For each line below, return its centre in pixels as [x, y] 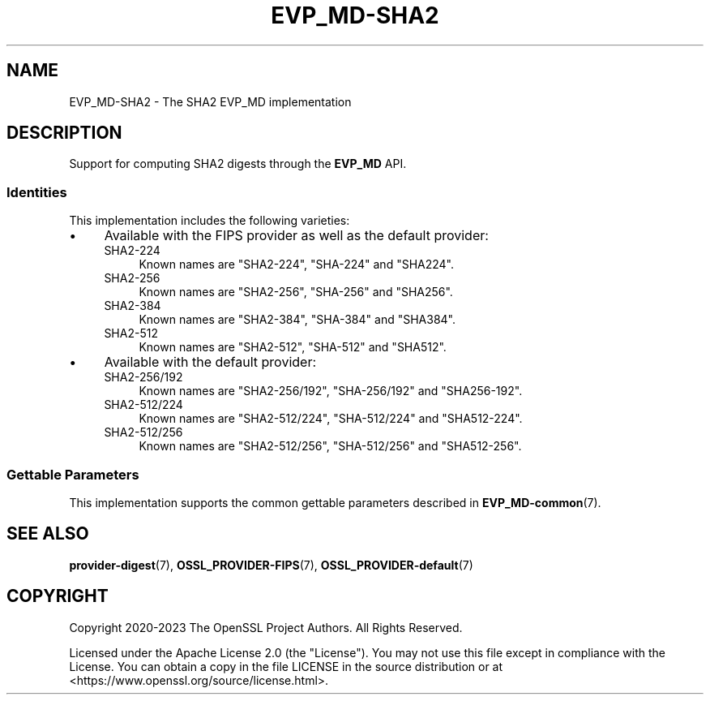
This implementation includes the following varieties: [210, 221]
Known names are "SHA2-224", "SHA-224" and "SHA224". [297, 264]
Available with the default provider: [210, 362]
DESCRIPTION [64, 133]
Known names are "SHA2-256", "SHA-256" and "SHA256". [296, 292]
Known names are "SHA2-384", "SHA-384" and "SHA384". [297, 320]
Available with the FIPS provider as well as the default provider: [296, 236]
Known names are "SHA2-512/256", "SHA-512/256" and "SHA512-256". [330, 446]
